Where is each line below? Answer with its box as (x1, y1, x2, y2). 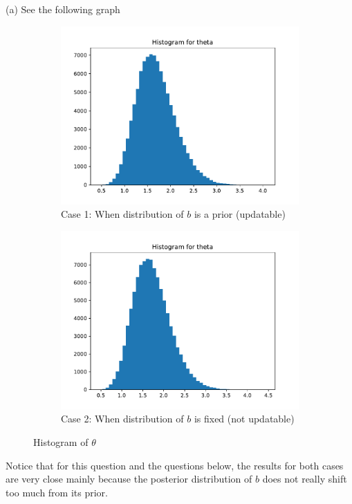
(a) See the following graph (6, 2, 120, 16)
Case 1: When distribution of (61, 207, 184, 221)
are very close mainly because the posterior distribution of (6, 472, 252, 486)
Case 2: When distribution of (61, 411, 184, 426)
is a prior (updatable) (194, 207, 286, 221)
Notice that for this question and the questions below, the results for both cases (6, 458, 344, 472)
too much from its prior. (6, 485, 108, 499)
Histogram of (33, 434, 89, 449)
